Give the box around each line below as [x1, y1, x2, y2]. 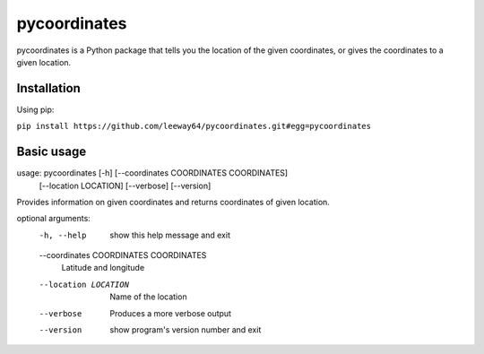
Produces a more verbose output [109, 307, 232, 318]
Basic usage [16, 144, 87, 160]
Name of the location [109, 291, 187, 302]
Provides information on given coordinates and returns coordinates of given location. [16, 196, 331, 207]
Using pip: [16, 104, 55, 115]
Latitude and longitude [61, 263, 145, 273]
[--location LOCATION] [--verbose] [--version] [39, 180, 212, 191]
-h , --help [39, 229, 87, 240]
